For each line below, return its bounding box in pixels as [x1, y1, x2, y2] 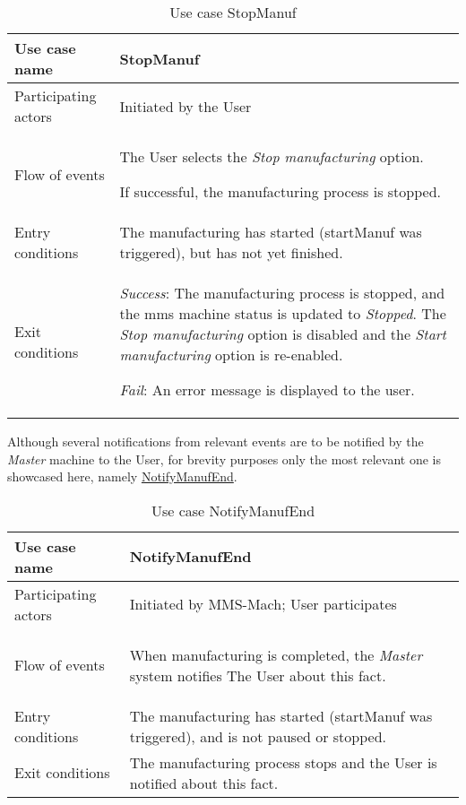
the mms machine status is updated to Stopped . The [119, 303, 446, 324]
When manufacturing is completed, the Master [129, 644, 423, 665]
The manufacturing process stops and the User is [129, 751, 437, 773]
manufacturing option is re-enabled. [119, 344, 343, 365]
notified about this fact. [129, 772, 279, 793]
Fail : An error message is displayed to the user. [119, 379, 415, 400]
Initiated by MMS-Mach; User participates [129, 593, 397, 615]
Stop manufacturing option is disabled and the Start [119, 324, 446, 344]
